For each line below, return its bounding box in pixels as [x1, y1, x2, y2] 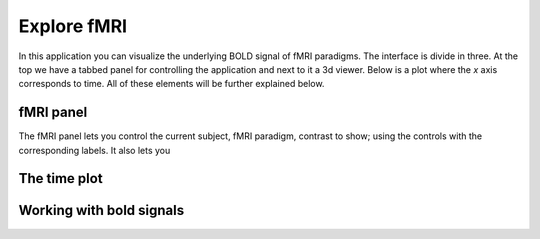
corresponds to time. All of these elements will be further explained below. [18, 78, 325, 90]
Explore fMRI [18, 15, 128, 37]
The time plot [18, 170, 104, 187]
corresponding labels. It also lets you [18, 144, 171, 156]
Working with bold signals [18, 202, 185, 219]
